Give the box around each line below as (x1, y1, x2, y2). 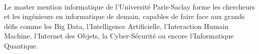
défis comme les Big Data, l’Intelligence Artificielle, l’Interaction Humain (4, 20, 229, 31)
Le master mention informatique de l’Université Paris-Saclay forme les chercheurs (4, 1, 255, 11)
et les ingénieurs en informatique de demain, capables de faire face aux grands (4, 11, 245, 21)
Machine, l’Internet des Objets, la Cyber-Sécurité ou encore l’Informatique (4, 30, 234, 41)
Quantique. (4, 40, 38, 50)
